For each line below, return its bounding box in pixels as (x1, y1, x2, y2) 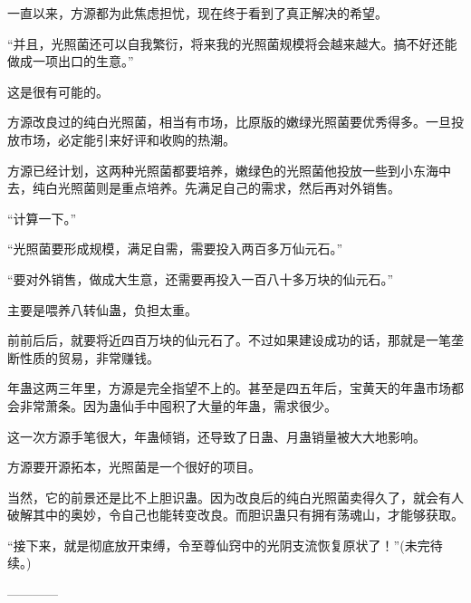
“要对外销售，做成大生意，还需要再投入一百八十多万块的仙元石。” (7, 269, 394, 288)
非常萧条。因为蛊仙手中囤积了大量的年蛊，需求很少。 (19, 396, 337, 415)
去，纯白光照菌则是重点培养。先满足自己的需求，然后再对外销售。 (7, 178, 400, 197)
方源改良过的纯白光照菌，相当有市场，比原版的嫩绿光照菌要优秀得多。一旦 (7, 112, 451, 131)
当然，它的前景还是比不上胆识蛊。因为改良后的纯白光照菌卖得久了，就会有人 (7, 487, 464, 506)
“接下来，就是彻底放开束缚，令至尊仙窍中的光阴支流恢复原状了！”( (7, 535, 405, 554)
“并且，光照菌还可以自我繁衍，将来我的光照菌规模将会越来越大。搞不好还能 (7, 33, 457, 53)
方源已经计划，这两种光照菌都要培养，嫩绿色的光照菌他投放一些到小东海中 (7, 160, 451, 179)
